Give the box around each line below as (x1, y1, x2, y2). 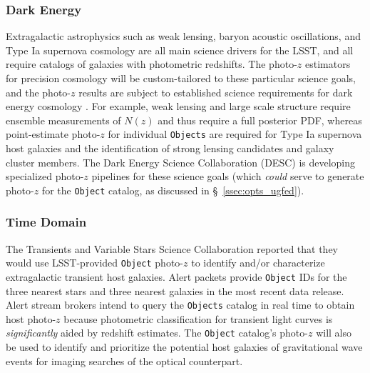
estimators (304, 56, 351, 71)
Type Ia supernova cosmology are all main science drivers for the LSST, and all (6, 42, 354, 57)
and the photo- (6, 84, 71, 99)
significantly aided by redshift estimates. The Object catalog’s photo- (6, 325, 308, 340)
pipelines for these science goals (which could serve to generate (91, 169, 364, 184)
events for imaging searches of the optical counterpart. (6, 353, 243, 368)
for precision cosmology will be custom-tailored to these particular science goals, (6, 71, 356, 85)
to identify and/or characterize (191, 255, 325, 270)
